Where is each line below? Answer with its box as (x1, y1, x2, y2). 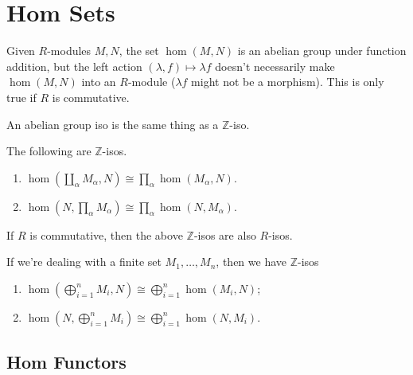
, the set (119, 42, 159, 59)
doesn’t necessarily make (215, 57, 335, 74)
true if (6, 88, 37, 105)
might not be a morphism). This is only (191, 73, 384, 90)
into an (81, 73, 116, 90)
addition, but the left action (6, 57, 142, 74)
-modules (47, 42, 92, 59)
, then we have (216, 253, 286, 270)
